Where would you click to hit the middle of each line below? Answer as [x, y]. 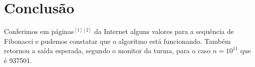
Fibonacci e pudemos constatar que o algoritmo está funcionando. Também [117, 41]
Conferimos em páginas [39, 31]
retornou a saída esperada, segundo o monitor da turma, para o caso [107, 50]
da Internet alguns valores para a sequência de [164, 31]
